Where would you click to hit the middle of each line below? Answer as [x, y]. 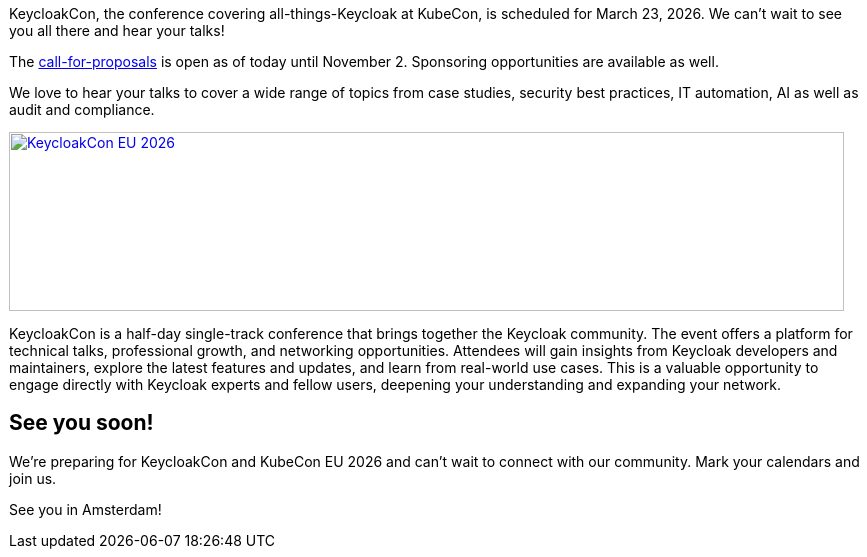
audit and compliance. [82, 109]
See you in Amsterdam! [85, 509]
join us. [33, 478]
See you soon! [81, 423]
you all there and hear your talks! [117, 30]
